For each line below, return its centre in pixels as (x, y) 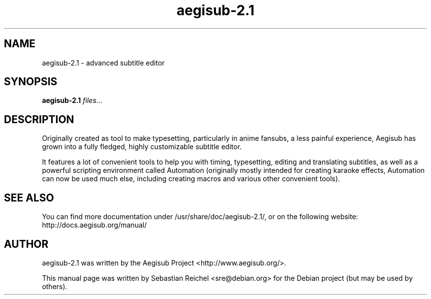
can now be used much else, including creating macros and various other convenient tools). (191, 179)
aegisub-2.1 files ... (72, 100)
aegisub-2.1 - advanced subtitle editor (103, 63)
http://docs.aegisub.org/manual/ (94, 225)
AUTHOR (26, 244)
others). (55, 286)
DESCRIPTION (39, 119)
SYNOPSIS (31, 82)
